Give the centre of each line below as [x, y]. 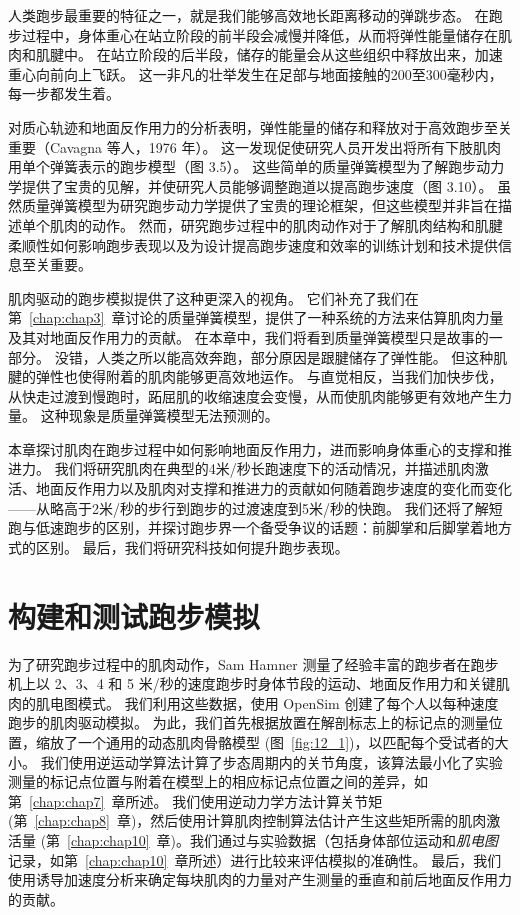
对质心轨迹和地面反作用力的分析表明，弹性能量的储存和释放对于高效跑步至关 [260, 126]
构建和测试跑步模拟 [134, 615]
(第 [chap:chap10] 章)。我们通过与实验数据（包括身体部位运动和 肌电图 [269, 839]
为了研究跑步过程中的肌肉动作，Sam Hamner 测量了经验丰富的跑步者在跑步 [253, 663]
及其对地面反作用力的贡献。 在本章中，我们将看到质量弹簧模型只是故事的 [248, 336]
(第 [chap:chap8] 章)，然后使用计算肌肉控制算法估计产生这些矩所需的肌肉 [247, 820]
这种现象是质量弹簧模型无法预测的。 [159, 415]
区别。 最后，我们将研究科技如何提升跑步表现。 [192, 546]
